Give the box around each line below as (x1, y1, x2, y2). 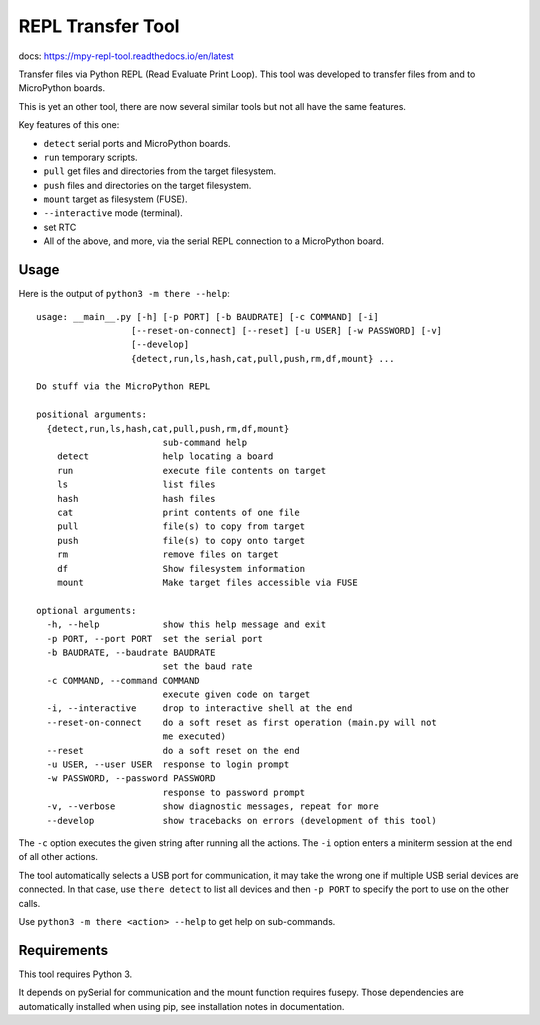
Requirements (18, 941, 109, 959)
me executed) (162, 731, 227, 742)
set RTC (43, 221, 77, 233)
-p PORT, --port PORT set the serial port (46, 633, 264, 644)
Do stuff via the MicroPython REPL (36, 381, 211, 392)
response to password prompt (162, 786, 305, 798)
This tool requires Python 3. (18, 968, 133, 980)
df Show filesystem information (56, 563, 305, 574)
